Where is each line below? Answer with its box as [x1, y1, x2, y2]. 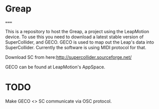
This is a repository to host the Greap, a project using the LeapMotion [5, 28, 149, 34]
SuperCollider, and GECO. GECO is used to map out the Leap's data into [5, 39, 154, 45]
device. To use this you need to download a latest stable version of [5, 34, 144, 40]
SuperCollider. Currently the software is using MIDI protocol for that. [5, 44, 147, 50]
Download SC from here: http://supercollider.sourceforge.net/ [5, 54, 132, 60]
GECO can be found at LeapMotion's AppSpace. [5, 64, 106, 70]
